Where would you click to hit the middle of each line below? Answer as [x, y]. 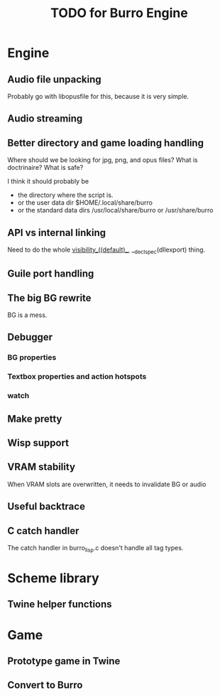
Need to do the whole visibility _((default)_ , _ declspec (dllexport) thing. [106, 250]
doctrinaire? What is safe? [45, 168]
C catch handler [43, 531]
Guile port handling [51, 274]
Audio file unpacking [54, 79]
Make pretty [35, 418]
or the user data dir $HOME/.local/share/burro [85, 203]
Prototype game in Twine [64, 661]
